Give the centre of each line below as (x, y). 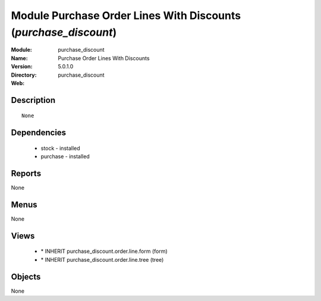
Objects (26, 277)
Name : (19, 58)
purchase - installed (65, 156)
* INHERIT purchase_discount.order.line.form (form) (104, 251)
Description (33, 100)
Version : (22, 67)
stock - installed (60, 148)
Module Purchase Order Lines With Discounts (126, 15)
